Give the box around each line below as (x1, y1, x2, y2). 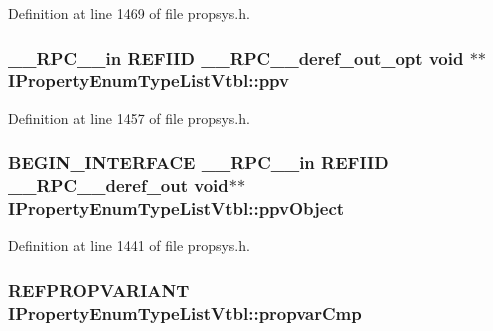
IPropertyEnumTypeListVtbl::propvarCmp (8, 300, 362, 325)
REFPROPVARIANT (8, 277, 190, 302)
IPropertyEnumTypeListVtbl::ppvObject (8, 196, 345, 221)
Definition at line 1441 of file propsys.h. (8, 235, 250, 256)
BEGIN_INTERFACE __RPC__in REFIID (8, 150, 389, 175)
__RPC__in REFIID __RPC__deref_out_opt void (8, 45, 464, 70)
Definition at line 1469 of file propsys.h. (8, 3, 250, 23)
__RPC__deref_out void (8, 173, 229, 198)
